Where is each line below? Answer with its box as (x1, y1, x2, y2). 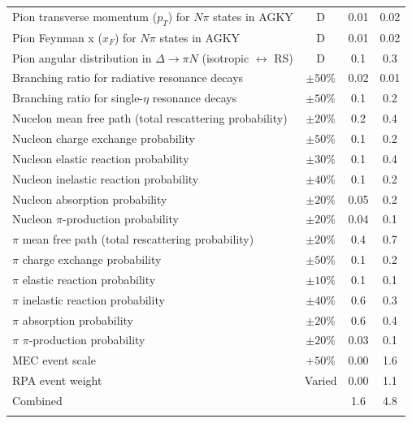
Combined (12, 391, 63, 408)
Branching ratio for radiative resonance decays (12, 69, 244, 86)
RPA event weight (12, 372, 102, 389)
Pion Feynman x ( (12, 28, 102, 45)
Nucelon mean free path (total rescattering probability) (12, 110, 288, 127)
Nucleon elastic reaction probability (12, 149, 189, 166)
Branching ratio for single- (12, 89, 144, 106)
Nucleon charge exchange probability (12, 130, 195, 147)
